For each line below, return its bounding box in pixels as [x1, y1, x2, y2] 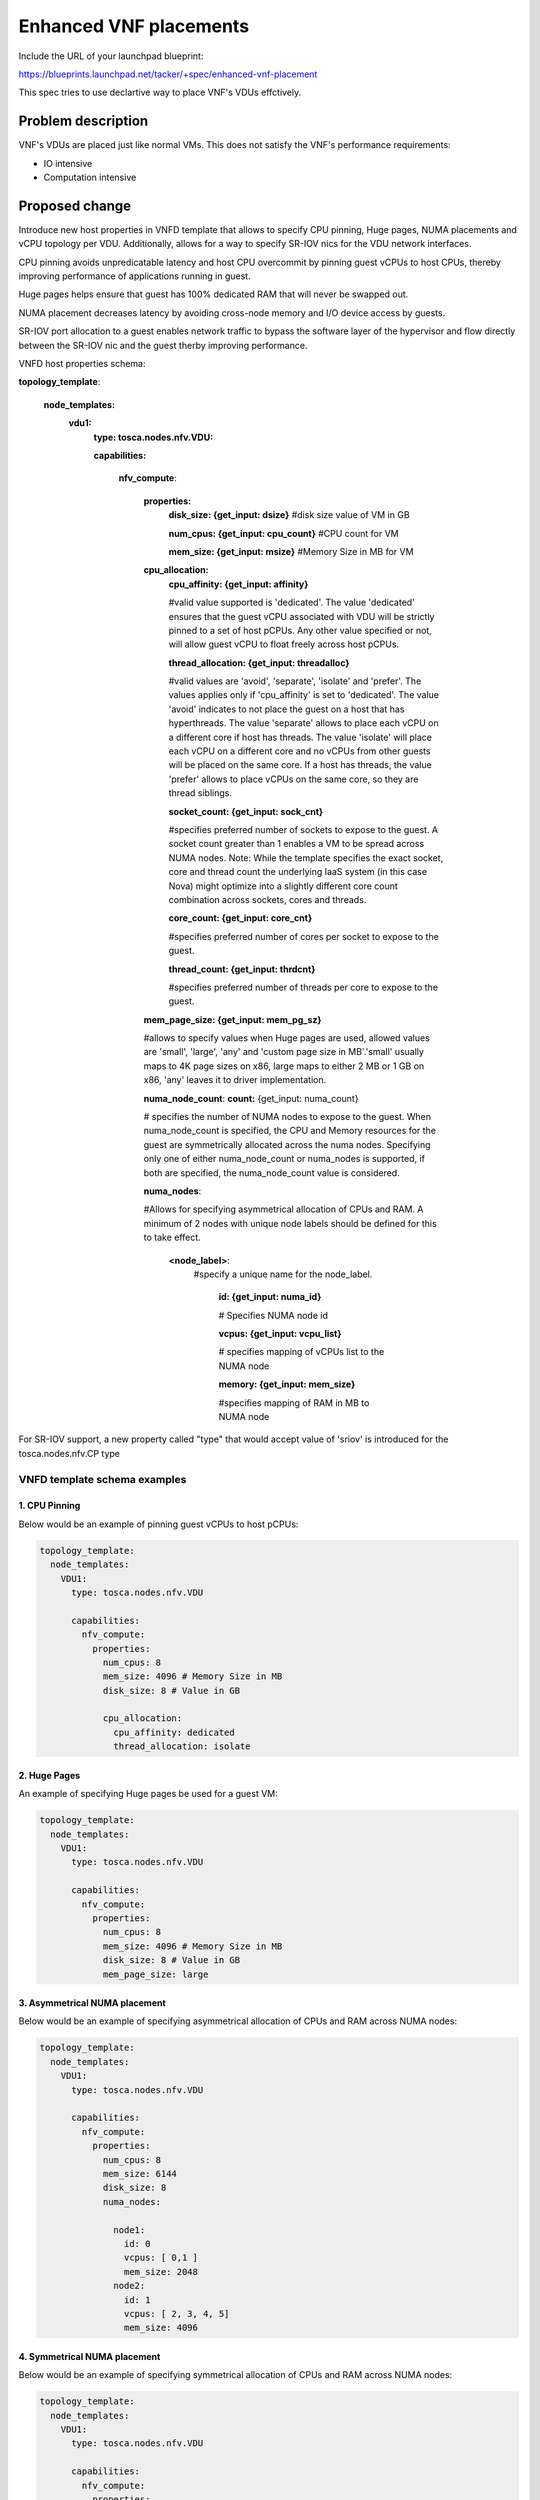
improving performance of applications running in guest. [18, 270, 251, 282]
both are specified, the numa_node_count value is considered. [143, 1166, 400, 1179]
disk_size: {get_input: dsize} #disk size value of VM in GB [168, 509, 410, 521]
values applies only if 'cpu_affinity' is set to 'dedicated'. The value [168, 689, 440, 701]
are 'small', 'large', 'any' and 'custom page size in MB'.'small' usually [143, 1046, 425, 1058]
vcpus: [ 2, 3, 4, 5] [123, 2308, 230, 2319]
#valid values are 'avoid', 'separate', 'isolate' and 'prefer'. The [168, 675, 422, 687]
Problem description [18, 113, 149, 130]
